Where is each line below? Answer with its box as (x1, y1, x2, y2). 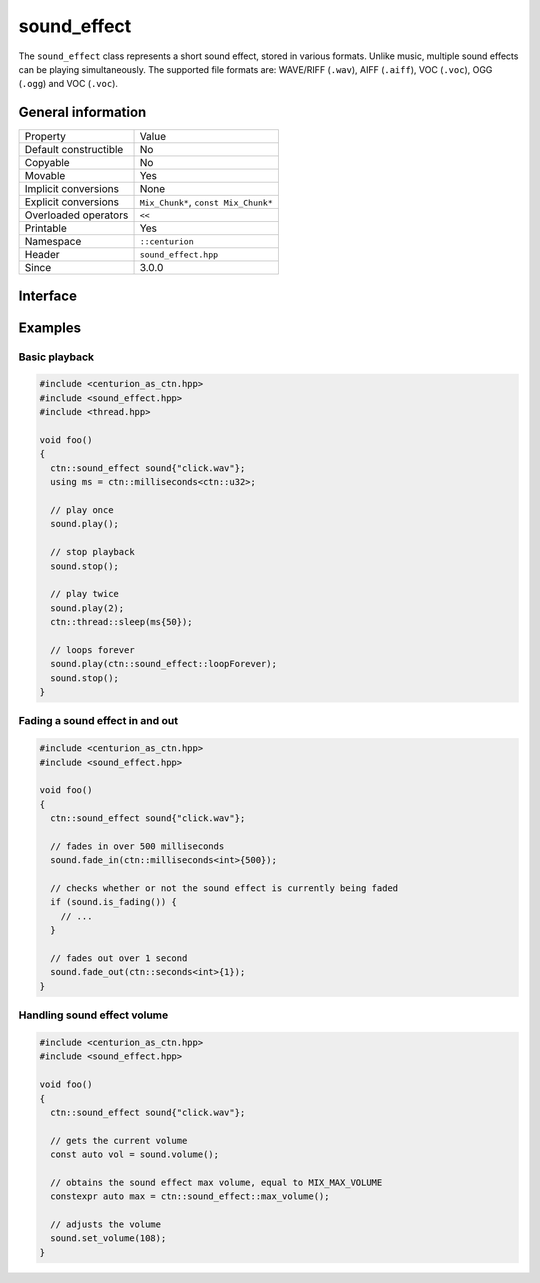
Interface (18, 287, 77, 304)
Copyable (24, 156, 70, 170)
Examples (18, 319, 82, 336)
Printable (24, 221, 67, 235)
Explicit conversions (24, 195, 120, 209)
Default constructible (24, 143, 124, 157)
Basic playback (18, 350, 95, 364)
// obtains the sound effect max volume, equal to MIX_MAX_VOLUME (50, 1176, 383, 1188)
